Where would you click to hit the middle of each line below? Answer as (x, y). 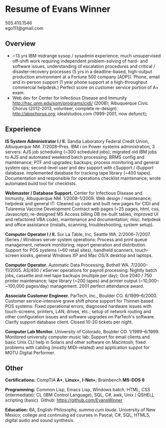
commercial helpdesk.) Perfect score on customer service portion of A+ (85, 87)
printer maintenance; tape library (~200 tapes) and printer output (71, 281)
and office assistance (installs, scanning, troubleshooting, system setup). (80, 225)
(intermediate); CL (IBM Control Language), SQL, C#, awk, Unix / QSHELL (80, 395)
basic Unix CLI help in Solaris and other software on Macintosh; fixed (75, 342)
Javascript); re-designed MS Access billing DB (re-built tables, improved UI (82, 214)
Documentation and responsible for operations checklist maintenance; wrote (83, 178)
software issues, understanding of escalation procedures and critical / (84, 66)
